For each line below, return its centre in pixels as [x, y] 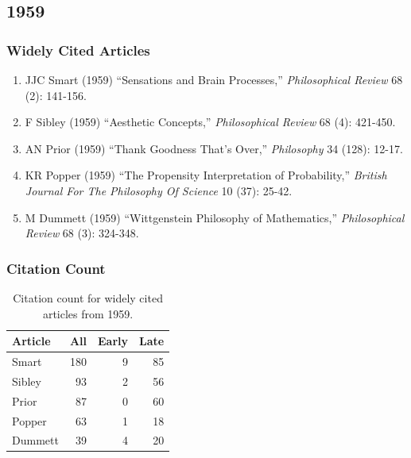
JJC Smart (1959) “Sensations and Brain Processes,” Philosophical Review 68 [214, 79]
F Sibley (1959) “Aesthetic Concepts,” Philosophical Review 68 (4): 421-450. [210, 122]
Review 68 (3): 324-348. [82, 233]
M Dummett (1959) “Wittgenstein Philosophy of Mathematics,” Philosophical [215, 217]
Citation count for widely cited [88, 297]
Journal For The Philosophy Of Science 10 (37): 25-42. [159, 190]
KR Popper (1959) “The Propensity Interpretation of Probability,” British [206, 175]
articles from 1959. [88, 313]
